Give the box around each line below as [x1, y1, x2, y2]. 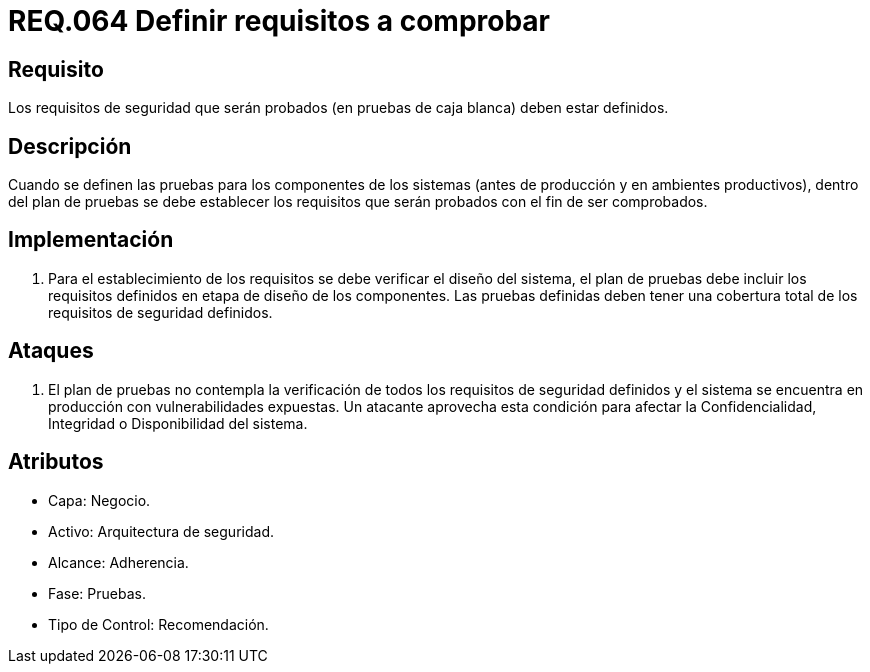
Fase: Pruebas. [48, 584, 146, 602]
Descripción [8, 133, 132, 159]
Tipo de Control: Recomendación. [48, 615, 269, 633]
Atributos [8, 449, 104, 475]
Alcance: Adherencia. [48, 553, 189, 571]
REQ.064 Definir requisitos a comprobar [8, 4, 551, 38]
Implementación [8, 227, 174, 253]
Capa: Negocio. [48, 491, 151, 509]
